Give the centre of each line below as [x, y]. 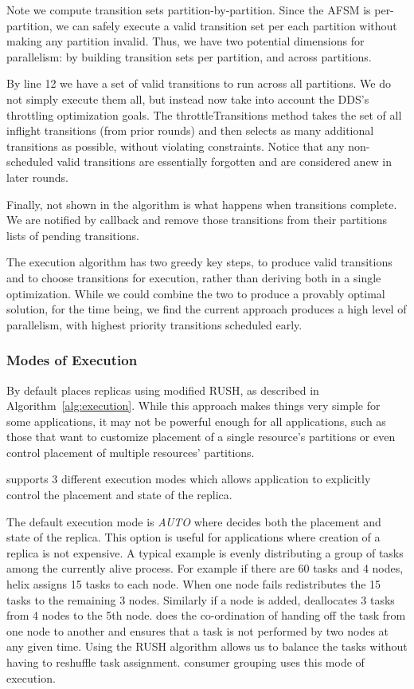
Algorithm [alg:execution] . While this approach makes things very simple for [193, 406]
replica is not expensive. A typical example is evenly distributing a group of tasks [205, 552]
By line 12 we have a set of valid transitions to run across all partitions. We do [199, 83]
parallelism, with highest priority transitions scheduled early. [154, 324]
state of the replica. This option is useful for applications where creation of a [193, 537]
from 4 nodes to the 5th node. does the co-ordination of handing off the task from [206, 615]
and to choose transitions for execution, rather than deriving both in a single [194, 277]
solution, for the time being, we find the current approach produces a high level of [207, 309]
